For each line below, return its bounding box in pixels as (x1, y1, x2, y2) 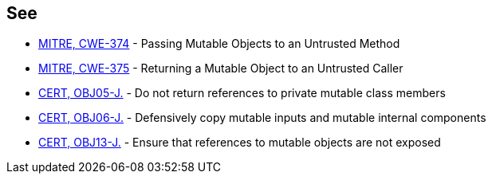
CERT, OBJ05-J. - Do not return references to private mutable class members (38, 86, 446, 100)
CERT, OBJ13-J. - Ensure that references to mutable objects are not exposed (38, 135, 441, 150)
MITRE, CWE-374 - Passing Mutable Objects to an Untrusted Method (38, 37, 400, 51)
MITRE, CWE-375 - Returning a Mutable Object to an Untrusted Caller (38, 61, 403, 76)
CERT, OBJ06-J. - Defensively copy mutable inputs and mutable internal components (38, 111, 486, 125)
